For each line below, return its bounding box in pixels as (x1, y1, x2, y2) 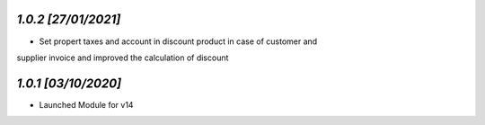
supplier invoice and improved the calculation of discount (16, 52, 229, 63)
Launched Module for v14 (39, 99, 134, 110)
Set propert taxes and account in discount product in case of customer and (39, 36, 318, 47)
